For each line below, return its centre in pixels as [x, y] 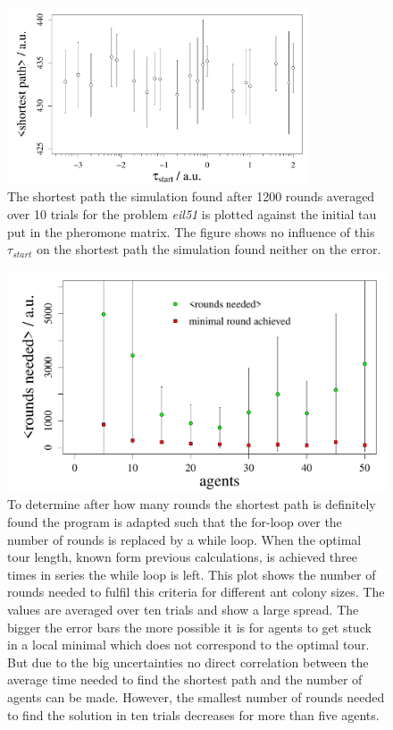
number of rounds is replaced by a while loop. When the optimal [184, 539]
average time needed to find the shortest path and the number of [185, 679]
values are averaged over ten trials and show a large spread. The [183, 610]
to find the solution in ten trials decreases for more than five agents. [193, 714]
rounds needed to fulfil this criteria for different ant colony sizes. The [196, 592]
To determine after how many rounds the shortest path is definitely [192, 504]
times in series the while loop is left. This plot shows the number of [192, 574]
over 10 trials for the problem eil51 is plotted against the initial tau [192, 213]
